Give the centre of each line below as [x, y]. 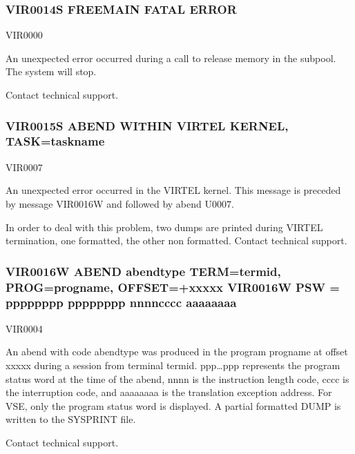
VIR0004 [24, 328]
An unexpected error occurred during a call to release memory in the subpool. [171, 58]
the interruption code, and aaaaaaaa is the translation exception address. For [169, 392]
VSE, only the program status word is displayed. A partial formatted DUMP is [173, 405]
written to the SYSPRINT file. [71, 419]
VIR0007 [24, 167]
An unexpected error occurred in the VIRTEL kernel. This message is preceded [173, 190]
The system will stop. [51, 71]
